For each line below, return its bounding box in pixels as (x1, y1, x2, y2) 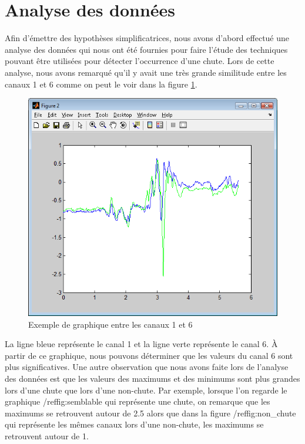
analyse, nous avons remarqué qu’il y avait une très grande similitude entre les (5, 66, 287, 78)
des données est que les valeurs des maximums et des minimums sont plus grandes (5, 372, 300, 385)
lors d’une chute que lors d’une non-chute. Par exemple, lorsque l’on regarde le (5, 384, 287, 396)
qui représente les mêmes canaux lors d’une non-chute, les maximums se (5, 418, 264, 430)
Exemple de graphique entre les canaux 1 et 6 (28, 318, 193, 330)
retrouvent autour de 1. (5, 430, 89, 442)
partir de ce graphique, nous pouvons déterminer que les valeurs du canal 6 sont (5, 349, 293, 361)
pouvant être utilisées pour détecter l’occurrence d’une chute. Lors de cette (5, 55, 274, 67)
